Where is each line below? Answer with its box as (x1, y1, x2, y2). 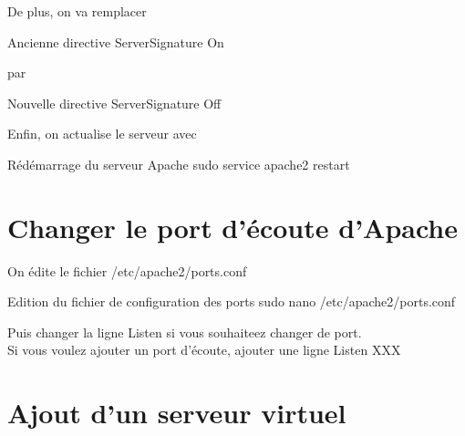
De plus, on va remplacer (7, 2, 147, 20)
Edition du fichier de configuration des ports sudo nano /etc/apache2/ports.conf (7, 292, 456, 311)
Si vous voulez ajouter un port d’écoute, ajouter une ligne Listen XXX (7, 340, 401, 359)
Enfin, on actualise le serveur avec (7, 124, 197, 143)
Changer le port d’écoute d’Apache (7, 208, 459, 245)
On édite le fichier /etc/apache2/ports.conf (7, 261, 247, 280)
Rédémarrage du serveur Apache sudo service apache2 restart (7, 154, 350, 173)
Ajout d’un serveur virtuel (7, 394, 346, 431)
